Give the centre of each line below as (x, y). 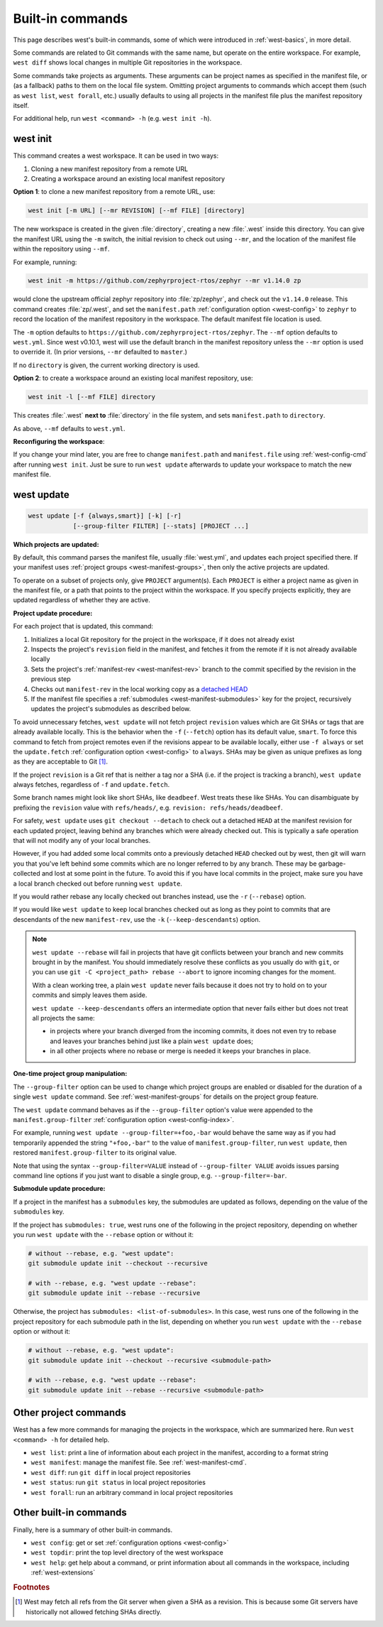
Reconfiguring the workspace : (59, 441)
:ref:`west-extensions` (63, 1572)
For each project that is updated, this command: (83, 626)
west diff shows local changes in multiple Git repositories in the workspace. (128, 62)
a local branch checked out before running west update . (98, 883)
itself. (21, 105)
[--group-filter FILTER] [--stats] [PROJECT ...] (161, 526)
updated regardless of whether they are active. (82, 600)
